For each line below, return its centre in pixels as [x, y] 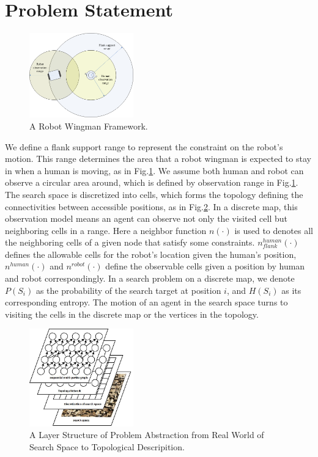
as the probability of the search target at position [128, 290]
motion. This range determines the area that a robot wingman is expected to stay [158, 159]
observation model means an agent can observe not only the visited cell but [146, 218]
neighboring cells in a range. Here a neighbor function [106, 230]
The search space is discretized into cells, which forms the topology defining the [154, 194]
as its [291, 290]
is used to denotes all [274, 230]
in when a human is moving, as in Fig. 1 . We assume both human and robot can [154, 170]
